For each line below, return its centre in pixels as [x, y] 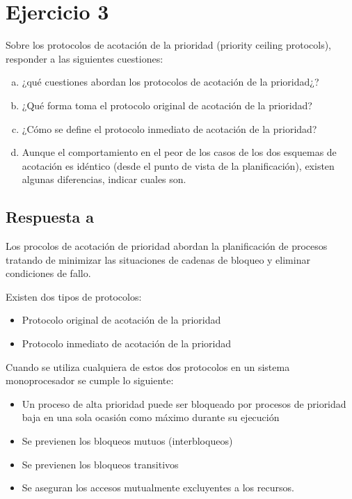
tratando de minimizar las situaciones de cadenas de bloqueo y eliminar [158, 259]
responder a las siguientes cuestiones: [85, 58]
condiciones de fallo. [48, 273]
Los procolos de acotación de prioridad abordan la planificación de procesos [167, 246]
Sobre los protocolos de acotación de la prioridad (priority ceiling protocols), [168, 45]
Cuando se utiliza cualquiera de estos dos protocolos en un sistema [148, 366]
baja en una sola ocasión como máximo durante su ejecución [151, 417]
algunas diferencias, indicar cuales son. [104, 179]
